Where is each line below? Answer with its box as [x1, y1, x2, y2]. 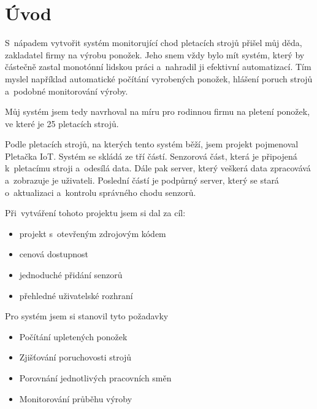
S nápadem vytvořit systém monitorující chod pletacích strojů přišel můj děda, [5, 36, 302, 49]
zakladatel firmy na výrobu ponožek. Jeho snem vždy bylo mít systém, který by [5, 48, 305, 61]
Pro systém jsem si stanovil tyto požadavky [5, 310, 169, 322]
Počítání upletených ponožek [19, 330, 128, 343]
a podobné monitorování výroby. [5, 84, 128, 97]
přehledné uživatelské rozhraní [19, 289, 133, 302]
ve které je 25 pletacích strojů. [5, 117, 119, 130]
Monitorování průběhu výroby [19, 392, 132, 405]
